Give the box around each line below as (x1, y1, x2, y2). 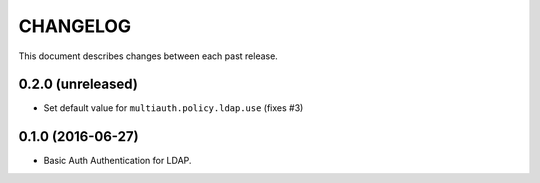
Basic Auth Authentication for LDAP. (43, 155, 192, 167)
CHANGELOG (18, 15, 132, 37)
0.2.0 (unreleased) (18, 76, 139, 93)
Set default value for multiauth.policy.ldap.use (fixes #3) (43, 102, 304, 114)
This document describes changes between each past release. (18, 50, 279, 62)
